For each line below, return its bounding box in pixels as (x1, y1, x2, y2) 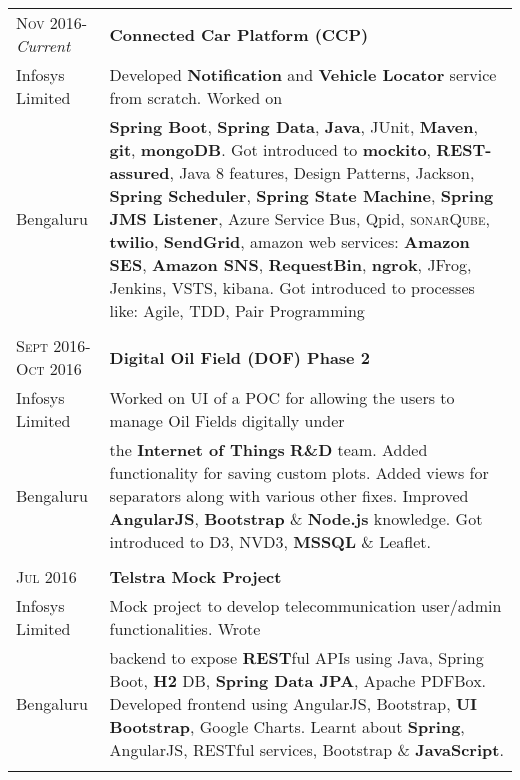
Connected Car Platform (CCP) (109, 22, 369, 46)
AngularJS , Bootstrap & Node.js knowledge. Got (109, 507, 483, 530)
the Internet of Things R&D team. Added (109, 438, 428, 461)
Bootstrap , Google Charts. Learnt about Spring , (109, 715, 465, 738)
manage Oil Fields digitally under (109, 409, 345, 432)
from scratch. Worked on (109, 86, 283, 109)
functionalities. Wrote (109, 617, 261, 640)
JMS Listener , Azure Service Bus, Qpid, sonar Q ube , (109, 207, 490, 230)
